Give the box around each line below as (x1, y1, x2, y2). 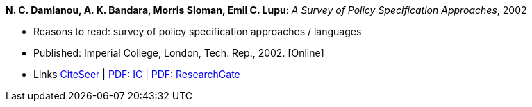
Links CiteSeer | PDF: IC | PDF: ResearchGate (33, 68, 240, 80)
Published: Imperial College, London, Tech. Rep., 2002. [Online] (33, 47, 324, 59)
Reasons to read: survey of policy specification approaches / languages (33, 26, 362, 37)
